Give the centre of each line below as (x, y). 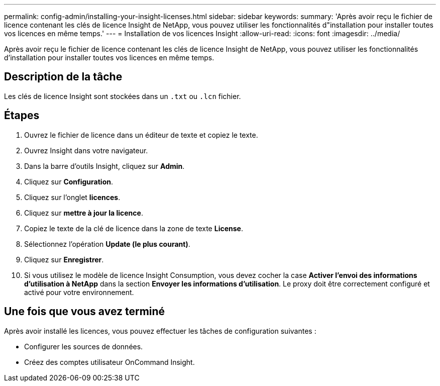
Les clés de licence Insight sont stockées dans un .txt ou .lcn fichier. (123, 96)
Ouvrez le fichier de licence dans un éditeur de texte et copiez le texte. (141, 135)
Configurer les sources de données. (84, 346)
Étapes (22, 116)
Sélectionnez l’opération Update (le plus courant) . (107, 244)
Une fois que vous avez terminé (85, 312)
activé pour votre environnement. (79, 292)
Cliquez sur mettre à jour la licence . (84, 213)
